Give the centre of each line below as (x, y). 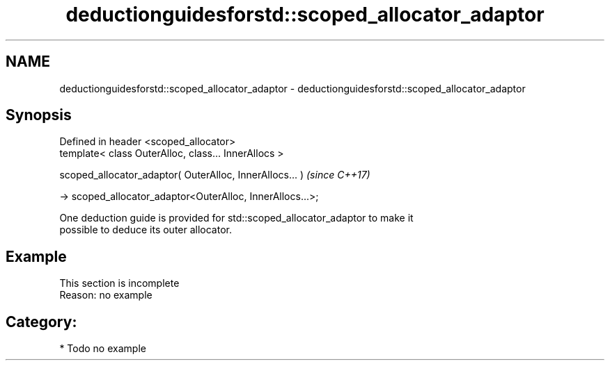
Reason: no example (106, 295)
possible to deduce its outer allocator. (146, 230)
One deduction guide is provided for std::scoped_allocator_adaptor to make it (236, 218)
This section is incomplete (119, 283)
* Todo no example (103, 349)
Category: (41, 322)
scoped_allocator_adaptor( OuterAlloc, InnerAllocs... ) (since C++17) (215, 175)
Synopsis (39, 115)
